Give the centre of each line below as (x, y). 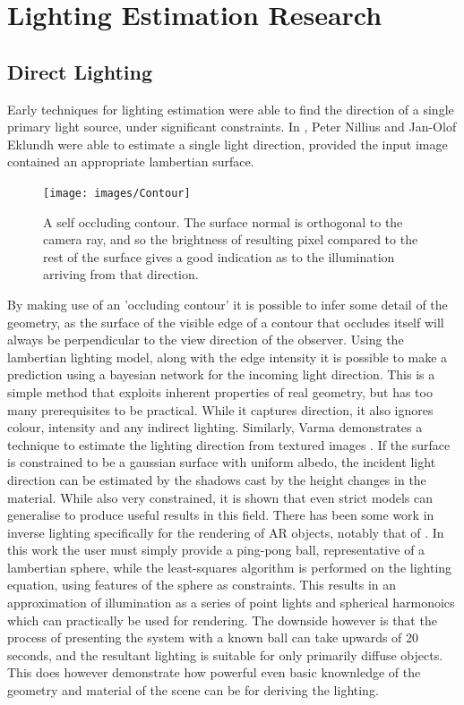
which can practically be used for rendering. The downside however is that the (222, 620)
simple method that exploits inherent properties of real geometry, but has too (220, 391)
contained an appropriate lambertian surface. (131, 161)
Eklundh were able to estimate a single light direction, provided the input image (228, 144)
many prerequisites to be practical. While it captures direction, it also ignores (220, 409)
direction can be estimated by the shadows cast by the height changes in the (217, 479)
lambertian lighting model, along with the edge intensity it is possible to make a (228, 357)
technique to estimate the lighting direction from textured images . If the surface (229, 444)
